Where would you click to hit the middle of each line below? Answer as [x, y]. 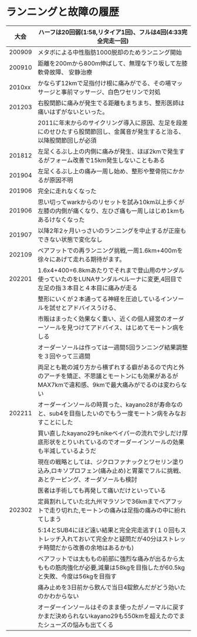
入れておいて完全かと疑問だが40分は [112, 539]
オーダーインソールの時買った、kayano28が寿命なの [110, 405]
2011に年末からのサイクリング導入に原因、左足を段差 [113, 123]
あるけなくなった [61, 220]
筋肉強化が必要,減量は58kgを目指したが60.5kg [120, 567]
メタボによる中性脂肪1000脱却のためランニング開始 [110, 52]
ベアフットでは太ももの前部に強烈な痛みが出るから [108, 558]
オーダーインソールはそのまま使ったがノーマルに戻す [111, 607]
